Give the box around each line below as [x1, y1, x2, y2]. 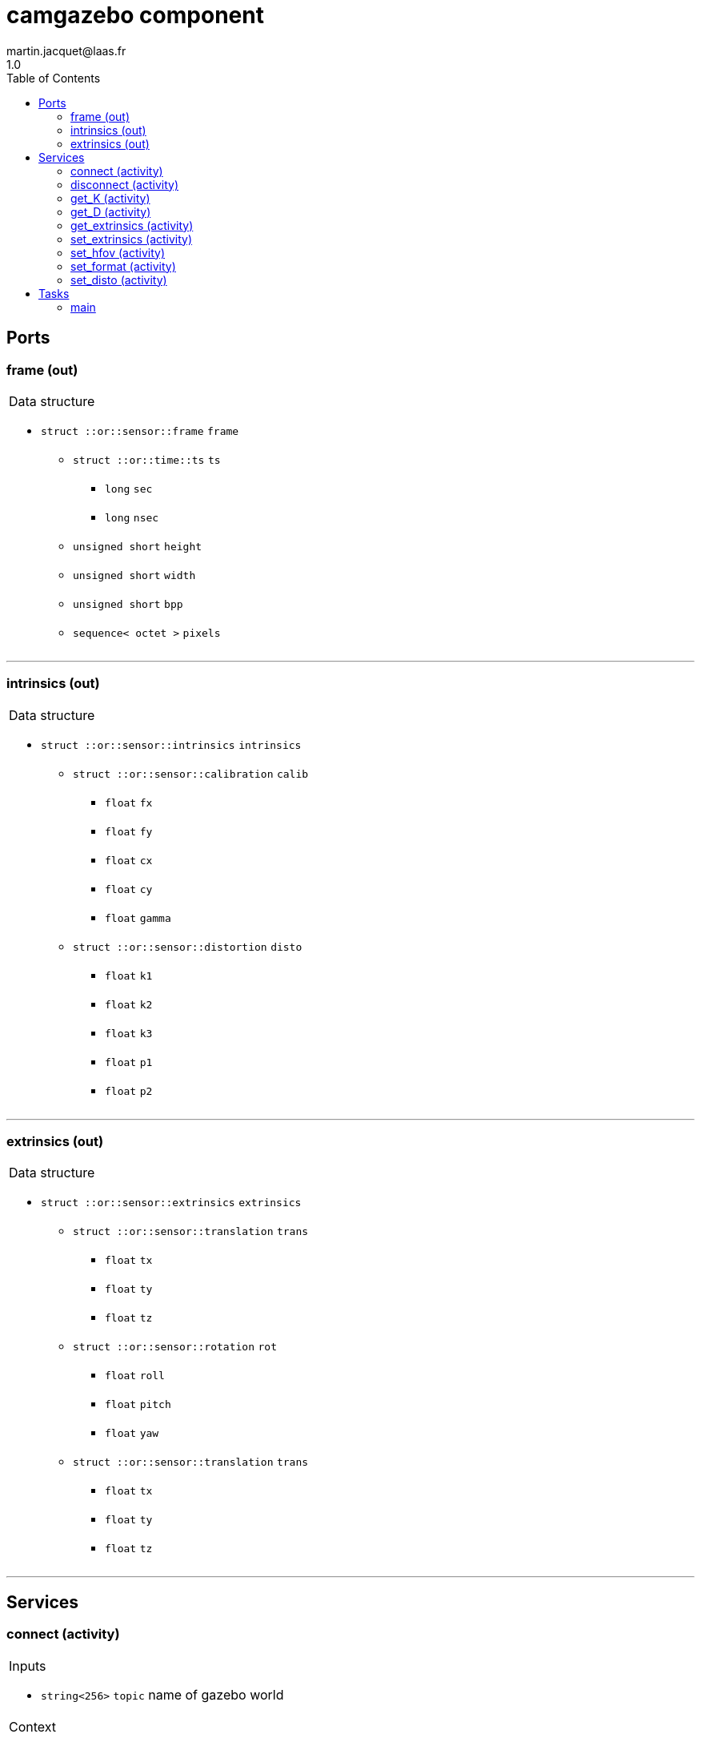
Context [9, 1718, 57, 1735]
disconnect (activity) [70, 177, 178, 191]
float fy [105, 825, 153, 838]
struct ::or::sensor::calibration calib [73, 767, 309, 780]
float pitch [105, 1398, 171, 1411]
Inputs [9, 1657, 46, 1674]
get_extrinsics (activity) [70, 218, 194, 232]
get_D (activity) [70, 204, 151, 219]
